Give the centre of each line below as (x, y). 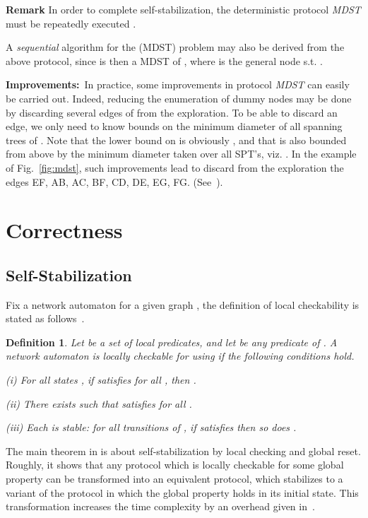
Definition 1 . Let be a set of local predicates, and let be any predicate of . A (172, 342)
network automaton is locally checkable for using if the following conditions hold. (180, 356)
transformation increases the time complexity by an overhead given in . (160, 506)
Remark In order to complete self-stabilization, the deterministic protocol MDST (183, 9)
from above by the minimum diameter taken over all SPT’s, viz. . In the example (181, 154)
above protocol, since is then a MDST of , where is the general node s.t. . (164, 60)
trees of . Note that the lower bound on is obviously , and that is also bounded (176, 140)
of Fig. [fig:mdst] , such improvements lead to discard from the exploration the (175, 167)
